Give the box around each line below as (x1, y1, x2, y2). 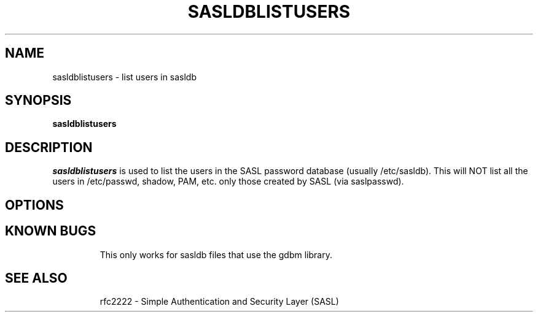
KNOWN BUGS (5, 223, 96, 239)
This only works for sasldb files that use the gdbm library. (99, 249, 332, 260)
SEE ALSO (5, 270, 68, 286)
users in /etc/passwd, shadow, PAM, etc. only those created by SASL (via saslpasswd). (52, 176, 404, 187)
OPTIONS (5, 197, 64, 213)
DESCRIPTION (5, 139, 93, 155)
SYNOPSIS (5, 93, 72, 109)
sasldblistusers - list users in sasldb (52, 71, 197, 82)
